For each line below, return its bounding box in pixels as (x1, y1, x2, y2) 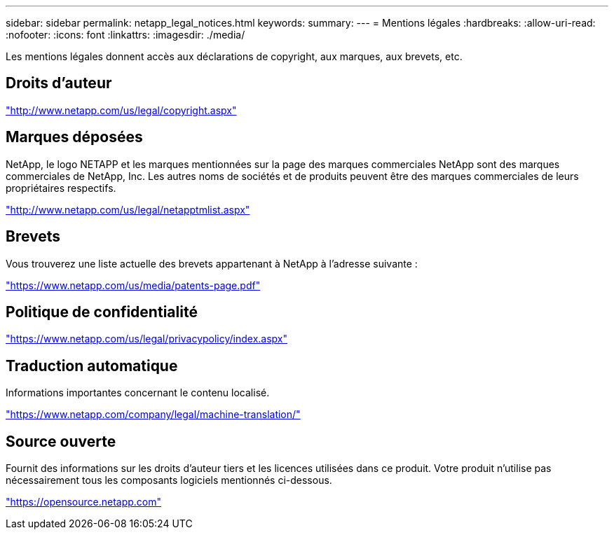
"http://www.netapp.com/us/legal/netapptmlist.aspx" (6, 203, 250, 216)
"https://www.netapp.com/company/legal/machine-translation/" (6, 408, 301, 421)
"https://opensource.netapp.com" (6, 496, 162, 508)
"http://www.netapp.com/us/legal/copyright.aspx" (6, 104, 237, 116)
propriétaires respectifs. (6, 181, 116, 194)
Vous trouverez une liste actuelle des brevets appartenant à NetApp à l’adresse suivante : (6, 257, 418, 270)
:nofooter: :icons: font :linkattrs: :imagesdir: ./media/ (6, 29, 245, 41)
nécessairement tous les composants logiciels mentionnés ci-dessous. (6, 474, 332, 487)
